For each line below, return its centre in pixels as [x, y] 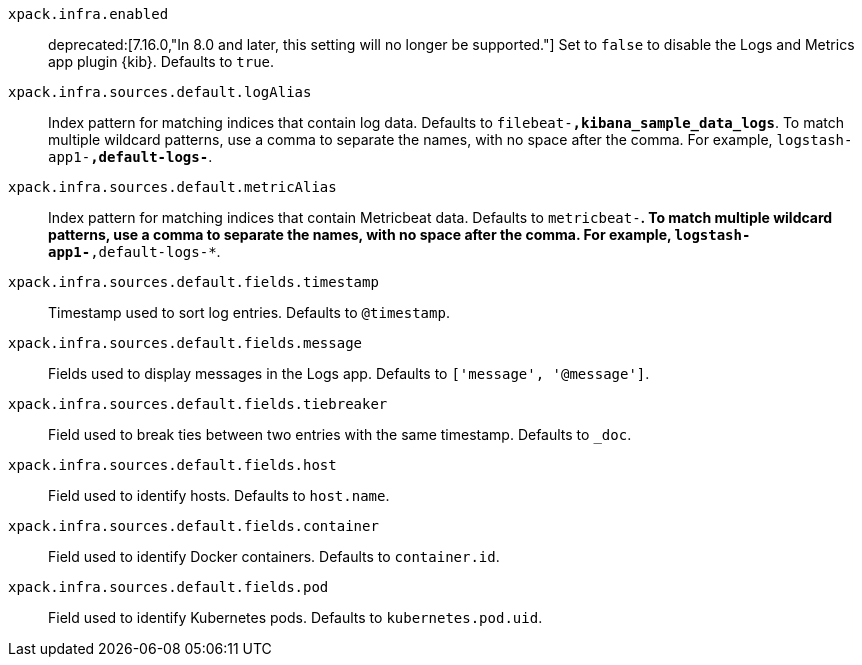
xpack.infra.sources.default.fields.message [185, 343]
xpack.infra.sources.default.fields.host [172, 465]
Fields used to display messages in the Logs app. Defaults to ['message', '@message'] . [349, 373]
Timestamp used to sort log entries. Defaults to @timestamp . [249, 312]
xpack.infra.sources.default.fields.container [193, 526]
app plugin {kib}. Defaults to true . [161, 61]
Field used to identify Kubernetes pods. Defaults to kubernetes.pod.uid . [295, 617]
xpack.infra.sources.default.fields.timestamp [193, 282]
